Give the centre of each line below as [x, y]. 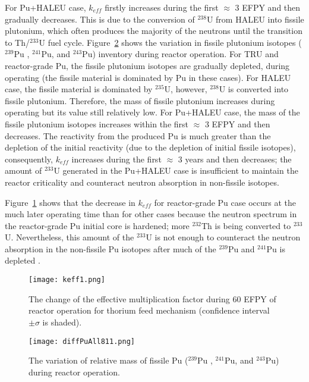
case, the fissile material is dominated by [79, 89]
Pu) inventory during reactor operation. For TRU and [180, 54]
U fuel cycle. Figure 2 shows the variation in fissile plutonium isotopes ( [170, 42]
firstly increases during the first [162, 7]
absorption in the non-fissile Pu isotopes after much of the [111, 248]
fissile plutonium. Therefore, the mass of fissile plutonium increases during [140, 100]
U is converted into [254, 89]
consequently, [29, 159]
